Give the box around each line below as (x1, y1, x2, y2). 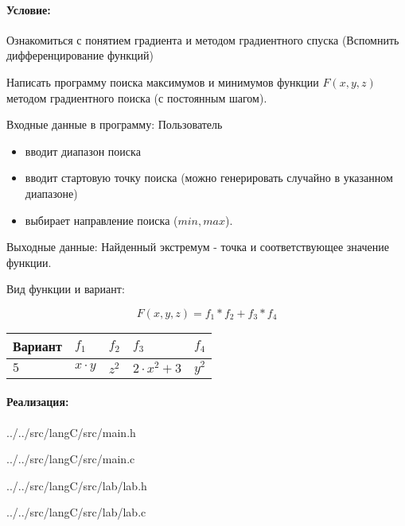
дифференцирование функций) (6, 47, 154, 64)
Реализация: (6, 393, 69, 410)
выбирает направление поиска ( (25, 211, 178, 228)
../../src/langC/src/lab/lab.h (6, 477, 147, 493)
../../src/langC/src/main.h (6, 424, 136, 440)
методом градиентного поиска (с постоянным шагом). (6, 89, 267, 106)
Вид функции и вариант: (6, 280, 125, 297)
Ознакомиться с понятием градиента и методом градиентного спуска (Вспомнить (6, 31, 399, 48)
